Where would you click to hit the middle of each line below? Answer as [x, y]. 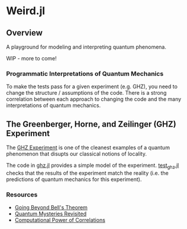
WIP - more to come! [32, 58]
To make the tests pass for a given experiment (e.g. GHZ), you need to [92, 86]
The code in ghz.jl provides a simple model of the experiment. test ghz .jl [93, 166]
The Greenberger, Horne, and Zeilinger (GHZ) [91, 124]
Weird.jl [26, 11]
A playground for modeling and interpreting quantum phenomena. [86, 47]
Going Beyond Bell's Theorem [51, 208]
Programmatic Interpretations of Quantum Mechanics [85, 73]
